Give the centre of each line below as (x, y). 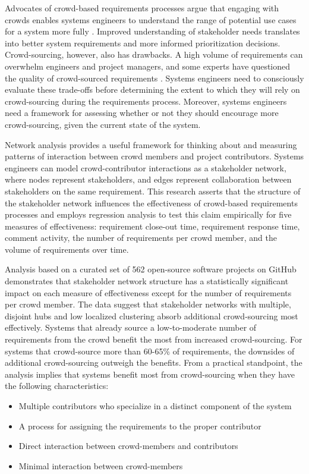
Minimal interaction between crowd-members (101, 465)
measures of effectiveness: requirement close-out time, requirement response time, (152, 226)
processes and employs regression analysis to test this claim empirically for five (148, 214)
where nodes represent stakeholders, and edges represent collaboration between (148, 179)
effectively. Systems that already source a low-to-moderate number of (131, 327)
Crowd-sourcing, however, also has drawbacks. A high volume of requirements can (154, 54)
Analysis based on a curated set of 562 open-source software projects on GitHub (151, 269)
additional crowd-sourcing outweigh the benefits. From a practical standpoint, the (154, 362)
